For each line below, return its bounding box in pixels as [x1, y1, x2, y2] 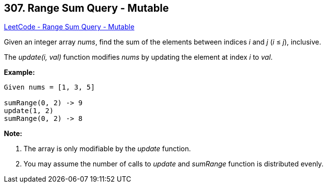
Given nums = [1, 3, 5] [4, 83, 95, 92]
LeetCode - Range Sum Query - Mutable [4, 23, 135, 31]
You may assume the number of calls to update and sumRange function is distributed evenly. [24, 160, 324, 168]
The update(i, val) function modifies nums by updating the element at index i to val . [4, 53, 273, 62]
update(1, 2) [4, 107, 54, 115]
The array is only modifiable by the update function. [24, 144, 191, 153]
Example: [4, 68, 35, 77]
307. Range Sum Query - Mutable [4, 2, 169, 14]
